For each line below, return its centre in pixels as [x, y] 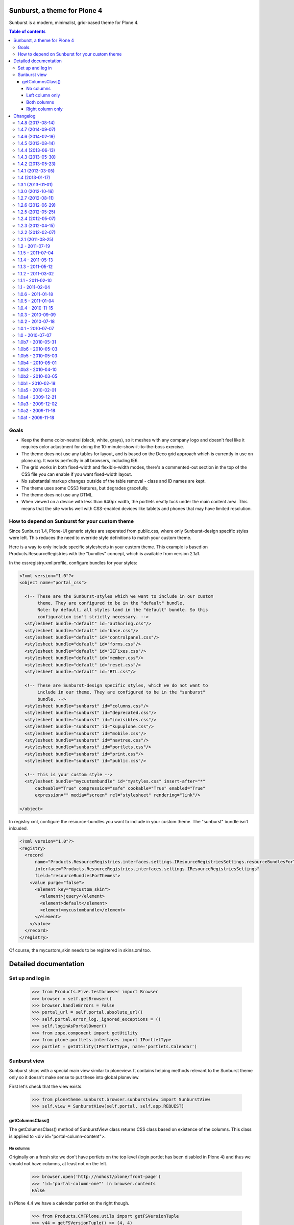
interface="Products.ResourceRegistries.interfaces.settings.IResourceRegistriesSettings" [147, 869]
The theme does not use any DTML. [58, 495]
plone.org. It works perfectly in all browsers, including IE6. [80, 461]
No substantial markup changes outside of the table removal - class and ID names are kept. [113, 481]
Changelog [24, 116]
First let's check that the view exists [45, 1086]
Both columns [40, 102]
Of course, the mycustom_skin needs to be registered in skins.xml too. [80, 950]
